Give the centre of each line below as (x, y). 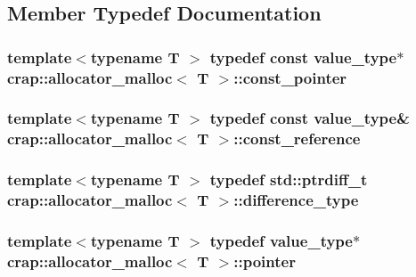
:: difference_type (296, 200)
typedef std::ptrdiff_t (289, 179)
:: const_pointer (290, 77)
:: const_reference (297, 138)
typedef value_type (281, 240)
